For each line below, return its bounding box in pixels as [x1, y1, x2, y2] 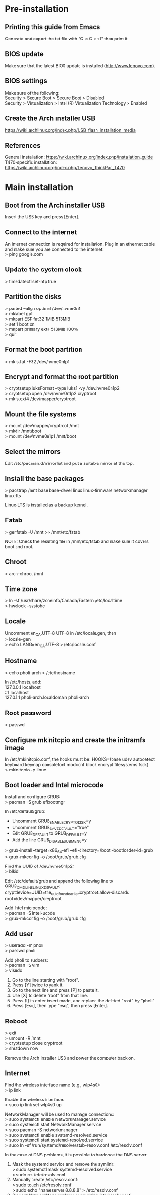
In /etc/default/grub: [5, 808, 46, 814]
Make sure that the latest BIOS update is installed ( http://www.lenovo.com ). [5, 62, 156, 69]
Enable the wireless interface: [5, 1097, 64, 1102]
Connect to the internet [5, 228, 77, 236]
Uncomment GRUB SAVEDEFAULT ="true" [12, 824, 89, 831]
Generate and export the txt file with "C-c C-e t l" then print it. [5, 36, 129, 41]
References [5, 141, 41, 150]
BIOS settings [5, 77, 47, 85]
